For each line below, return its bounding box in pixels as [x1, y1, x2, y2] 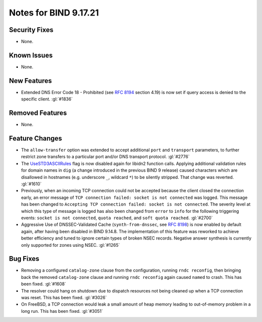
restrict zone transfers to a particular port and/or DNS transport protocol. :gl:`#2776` [21, 154, 190, 160]
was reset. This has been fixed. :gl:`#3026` [21, 295, 107, 301]
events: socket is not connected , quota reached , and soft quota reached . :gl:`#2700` [21, 215, 213, 221]
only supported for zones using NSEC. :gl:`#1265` [21, 242, 120, 248]
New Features [9, 77, 52, 85]
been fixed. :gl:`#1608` [21, 281, 66, 287]
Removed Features [9, 109, 67, 117]
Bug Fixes [9, 255, 40, 263]
